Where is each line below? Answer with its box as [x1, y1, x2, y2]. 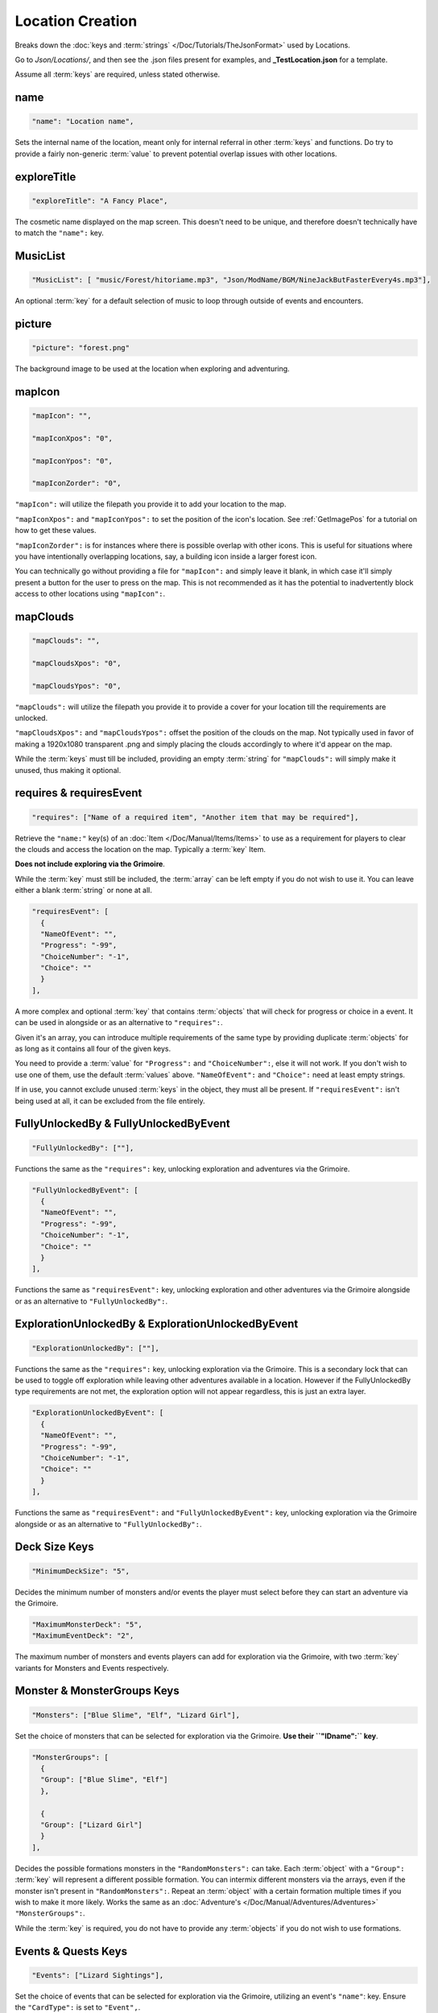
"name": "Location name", [31, 117, 134, 126]
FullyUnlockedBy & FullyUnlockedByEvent [14, 1117, 230, 1131]
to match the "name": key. [14, 228, 105, 238]
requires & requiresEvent [14, 786, 143, 800]
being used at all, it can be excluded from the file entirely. [14, 1096, 205, 1106]
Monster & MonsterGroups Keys [14, 1684, 180, 1698]
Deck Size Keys [14, 1540, 94, 1554]
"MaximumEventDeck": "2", [31, 1631, 134, 1640]
